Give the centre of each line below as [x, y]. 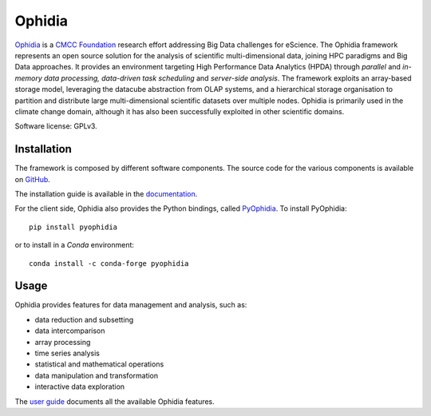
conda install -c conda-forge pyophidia [109, 263]
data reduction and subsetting [84, 319]
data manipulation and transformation [97, 375]
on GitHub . [33, 179]
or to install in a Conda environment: [75, 245]
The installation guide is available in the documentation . [106, 194]
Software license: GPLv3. [56, 126]
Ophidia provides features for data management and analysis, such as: [131, 305]
